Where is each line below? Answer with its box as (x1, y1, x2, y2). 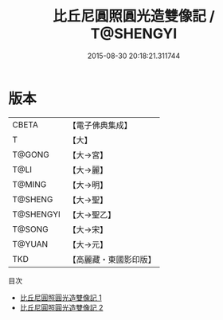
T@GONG (12, 149, 49, 160)
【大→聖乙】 (68, 209, 116, 220)
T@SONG (12, 224, 49, 235)
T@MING (12, 178, 47, 189)
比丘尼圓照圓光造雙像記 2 (19, 302, 104, 312)
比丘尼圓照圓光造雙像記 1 (19, 292, 102, 302)
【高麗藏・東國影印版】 (68, 254, 157, 265)
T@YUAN (12, 238, 49, 249)
